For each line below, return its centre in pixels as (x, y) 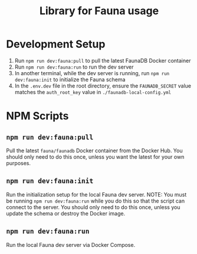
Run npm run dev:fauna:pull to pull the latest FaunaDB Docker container (103, 60)
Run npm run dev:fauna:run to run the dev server (74, 67)
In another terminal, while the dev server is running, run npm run (92, 73)
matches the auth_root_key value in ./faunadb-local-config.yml (93, 92)
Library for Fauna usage (99, 11)
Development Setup (56, 44)
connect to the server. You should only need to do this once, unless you (93, 207)
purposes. (19, 163)
